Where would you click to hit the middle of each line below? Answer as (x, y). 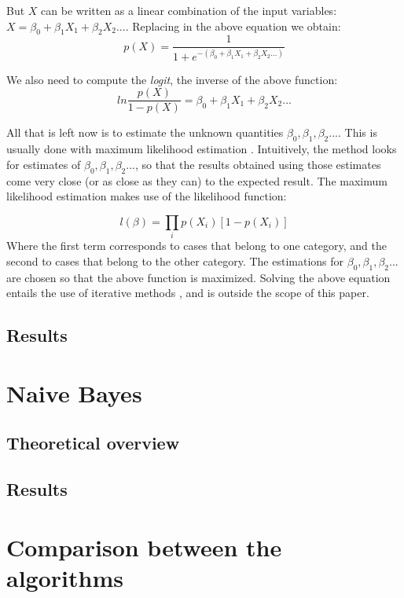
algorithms (65, 577)
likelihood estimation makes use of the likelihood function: (147, 196)
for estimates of (44, 164)
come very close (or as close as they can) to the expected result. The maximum (197, 180)
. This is (357, 132)
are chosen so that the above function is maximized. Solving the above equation (198, 277)
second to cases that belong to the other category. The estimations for (175, 260)
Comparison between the (144, 547)
